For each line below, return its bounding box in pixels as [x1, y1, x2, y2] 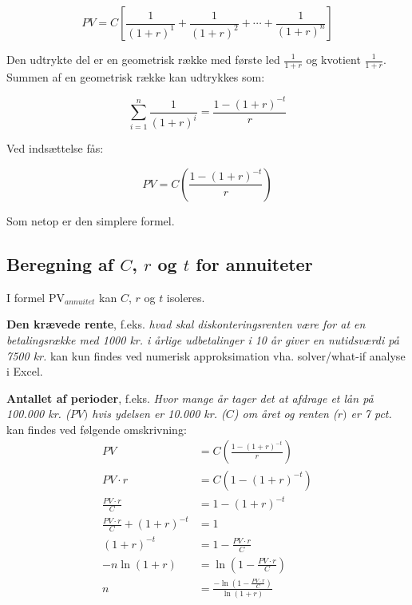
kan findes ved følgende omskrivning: [6, 420, 187, 437]
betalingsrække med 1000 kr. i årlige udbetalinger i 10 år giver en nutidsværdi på [6, 331, 399, 348]
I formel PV [6, 289, 65, 305]
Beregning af [6, 251, 114, 276]
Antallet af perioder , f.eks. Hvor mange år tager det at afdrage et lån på [6, 389, 374, 406]
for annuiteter [196, 251, 313, 276]
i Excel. [6, 363, 43, 380]
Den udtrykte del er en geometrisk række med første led [6, 51, 280, 67]
